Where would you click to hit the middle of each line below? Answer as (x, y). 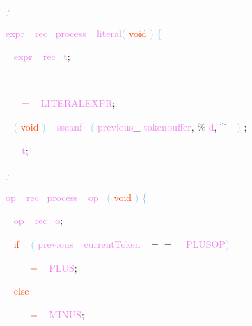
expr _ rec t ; (42, 56)
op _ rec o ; (38, 220)
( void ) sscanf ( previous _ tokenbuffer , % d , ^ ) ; (130, 126)
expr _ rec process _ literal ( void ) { (84, 32)
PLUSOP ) (207, 243)
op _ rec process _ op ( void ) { (76, 197)
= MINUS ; (57, 314)
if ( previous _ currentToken (77, 243)
